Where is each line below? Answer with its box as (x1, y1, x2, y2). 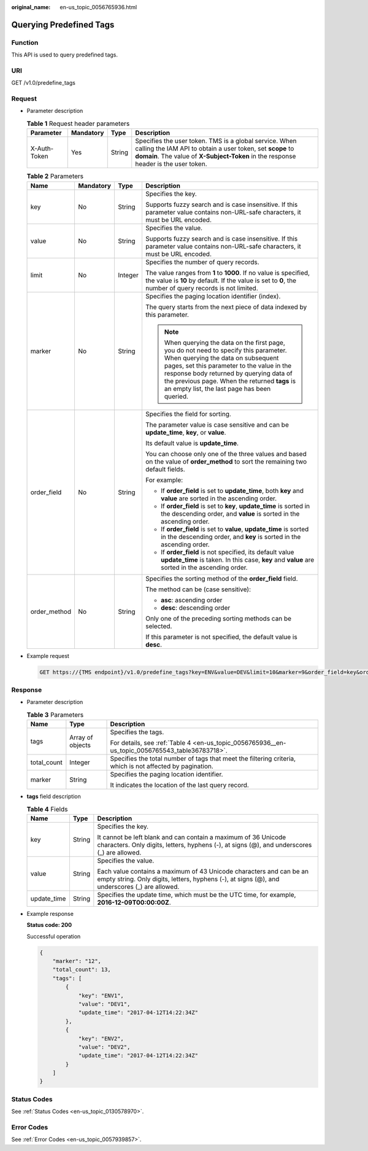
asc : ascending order (160, 595, 223, 604)
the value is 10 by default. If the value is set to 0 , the (145, 276, 297, 285)
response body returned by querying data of (164, 369, 293, 378)
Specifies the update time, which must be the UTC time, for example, (97, 890, 296, 899)
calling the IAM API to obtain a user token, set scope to (135, 144, 294, 153)
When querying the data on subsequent (164, 354, 279, 362)
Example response (26, 910, 74, 917)
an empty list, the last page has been (164, 384, 271, 393)
